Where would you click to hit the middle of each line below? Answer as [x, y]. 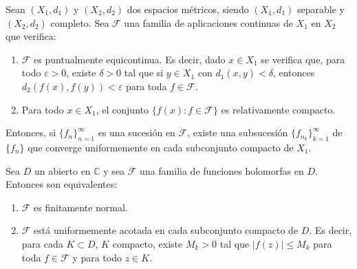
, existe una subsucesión [238, 132]
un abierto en [62, 170]
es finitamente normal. [81, 207]
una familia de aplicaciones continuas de [208, 22]
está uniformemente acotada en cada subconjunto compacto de [166, 230]
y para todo [97, 257]
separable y [321, 9]
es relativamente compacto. [278, 109]
